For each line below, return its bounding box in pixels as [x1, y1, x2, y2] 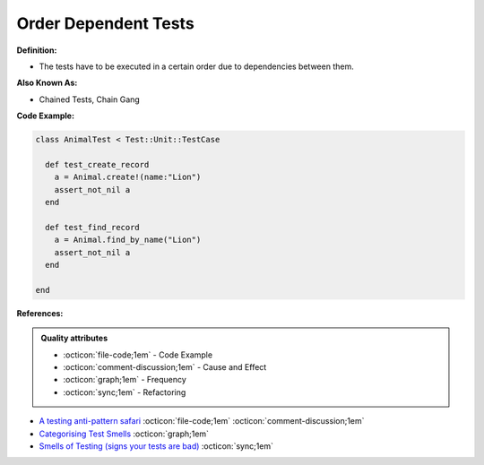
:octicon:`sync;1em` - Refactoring [63, 386, 186, 398]
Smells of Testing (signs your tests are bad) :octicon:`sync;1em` [39, 440, 273, 452]
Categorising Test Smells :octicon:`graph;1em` [39, 428, 210, 439]
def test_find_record [45, 222, 141, 232]
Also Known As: [16, 77, 78, 89]
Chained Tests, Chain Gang [39, 94, 141, 105]
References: [16, 307, 64, 318]
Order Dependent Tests [16, 13, 194, 33]
